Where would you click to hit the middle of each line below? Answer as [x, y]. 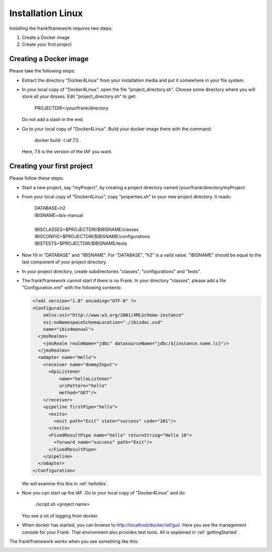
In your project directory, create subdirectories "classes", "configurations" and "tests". [112, 271]
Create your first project [47, 44]
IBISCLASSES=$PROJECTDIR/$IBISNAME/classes [86, 229]
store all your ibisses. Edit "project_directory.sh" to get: [79, 96]
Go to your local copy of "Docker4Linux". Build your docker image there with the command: [117, 129]
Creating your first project [51, 166]
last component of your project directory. [64, 262]
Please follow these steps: [37, 178]
